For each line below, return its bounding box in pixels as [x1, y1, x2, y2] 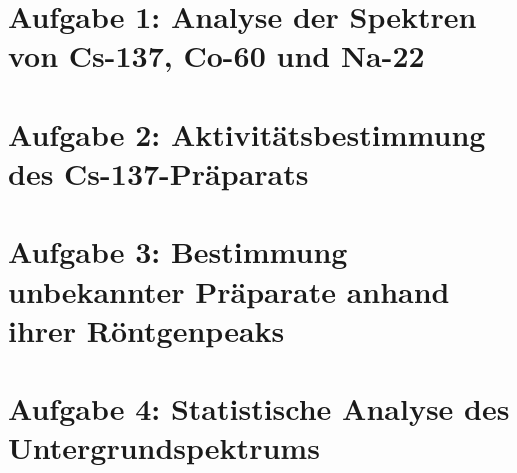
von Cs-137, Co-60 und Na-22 [8, 35, 425, 76]
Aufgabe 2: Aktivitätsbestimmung [8, 113, 486, 154]
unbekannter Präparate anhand [8, 270, 450, 311]
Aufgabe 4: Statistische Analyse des [8, 388, 510, 429]
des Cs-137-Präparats [8, 152, 309, 193]
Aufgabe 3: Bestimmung [8, 231, 348, 272]
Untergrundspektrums [8, 427, 320, 468]
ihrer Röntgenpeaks [8, 309, 285, 350]
